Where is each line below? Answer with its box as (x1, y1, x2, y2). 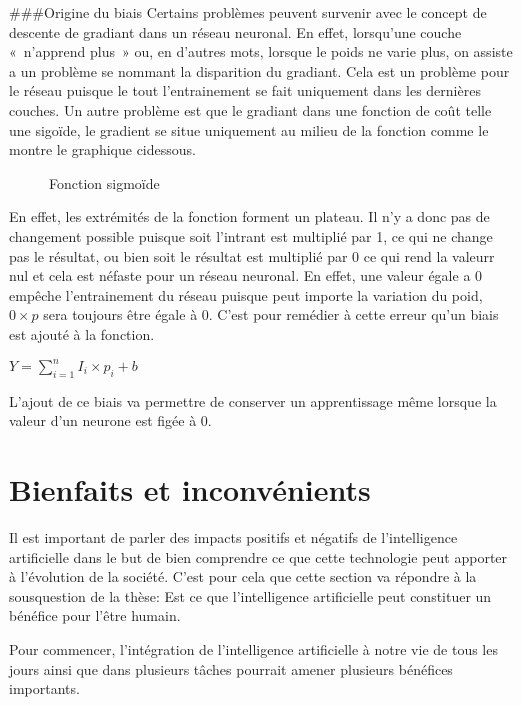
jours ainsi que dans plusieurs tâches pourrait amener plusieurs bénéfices (9, 658, 453, 679)
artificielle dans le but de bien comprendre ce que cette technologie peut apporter (9, 546, 508, 567)
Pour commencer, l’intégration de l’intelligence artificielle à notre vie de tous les (9, 639, 498, 660)
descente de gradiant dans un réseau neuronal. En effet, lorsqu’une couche (9, 21, 462, 42)
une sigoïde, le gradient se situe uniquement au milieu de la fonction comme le (9, 119, 489, 140)
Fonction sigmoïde (49, 172, 160, 193)
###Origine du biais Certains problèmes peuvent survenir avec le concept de (9, 2, 487, 22)
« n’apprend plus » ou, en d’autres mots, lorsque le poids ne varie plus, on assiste (9, 41, 513, 62)
